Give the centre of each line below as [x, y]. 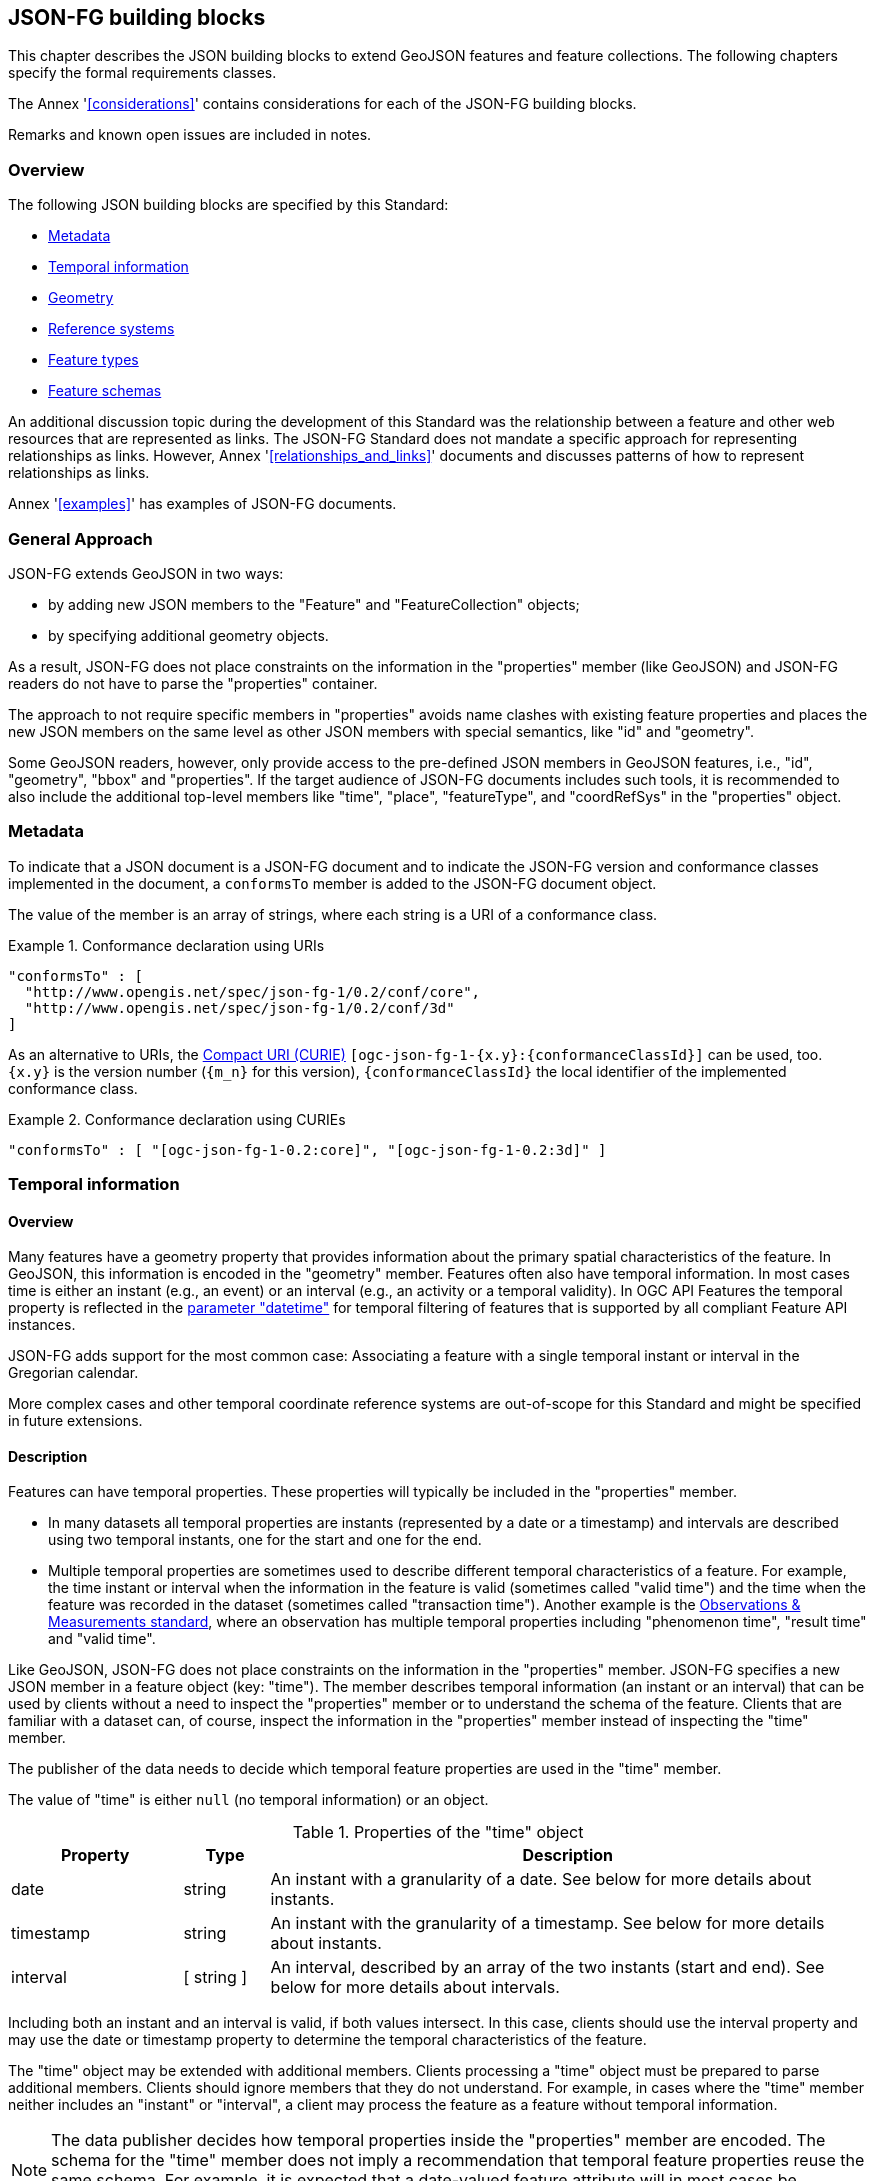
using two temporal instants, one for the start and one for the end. [265, 1540]
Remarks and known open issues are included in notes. [190, 135]
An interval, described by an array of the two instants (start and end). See [547, 1967]
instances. [42, 1325]
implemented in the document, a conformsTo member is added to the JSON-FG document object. [332, 883]
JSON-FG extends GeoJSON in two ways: [146, 573]
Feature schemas [105, 391]
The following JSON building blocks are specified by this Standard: [228, 205]
